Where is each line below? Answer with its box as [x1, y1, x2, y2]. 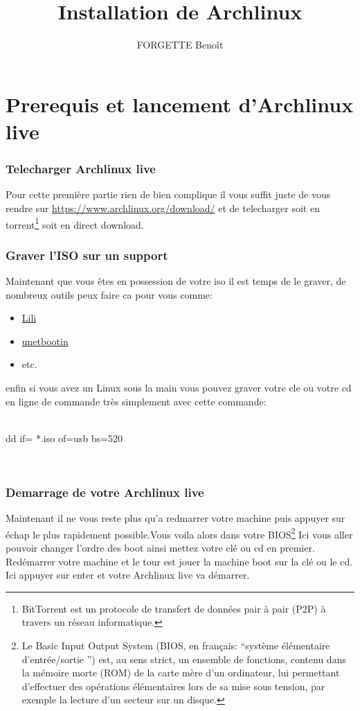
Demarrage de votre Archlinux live [6, 483, 204, 500]
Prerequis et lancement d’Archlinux [6, 89, 354, 118]
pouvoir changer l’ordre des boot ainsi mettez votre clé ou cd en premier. [6, 540, 315, 554]
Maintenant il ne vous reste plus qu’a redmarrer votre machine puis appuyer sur [6, 511, 345, 525]
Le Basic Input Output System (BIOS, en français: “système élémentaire [21, 638, 330, 652]
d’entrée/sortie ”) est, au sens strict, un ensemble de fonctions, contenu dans [21, 651, 346, 666]
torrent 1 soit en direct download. [6, 215, 144, 231]
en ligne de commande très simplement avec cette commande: [6, 394, 267, 408]
